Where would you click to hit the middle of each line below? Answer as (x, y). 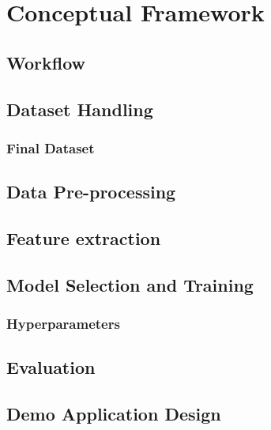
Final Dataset (51, 147)
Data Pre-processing (91, 192)
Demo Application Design (114, 414)
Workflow (46, 62)
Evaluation (51, 367)
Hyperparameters (63, 324)
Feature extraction (84, 238)
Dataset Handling (80, 109)
